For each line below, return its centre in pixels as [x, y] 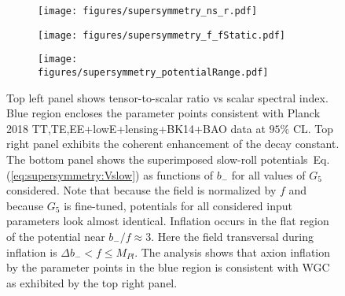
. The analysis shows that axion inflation [233, 252]
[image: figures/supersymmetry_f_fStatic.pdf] [161, 35]
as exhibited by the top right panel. [92, 282]
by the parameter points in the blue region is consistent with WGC [168, 267]
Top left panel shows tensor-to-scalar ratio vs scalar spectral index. [167, 97]
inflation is [32, 252]
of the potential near [56, 236]
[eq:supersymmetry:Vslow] [73, 174]
